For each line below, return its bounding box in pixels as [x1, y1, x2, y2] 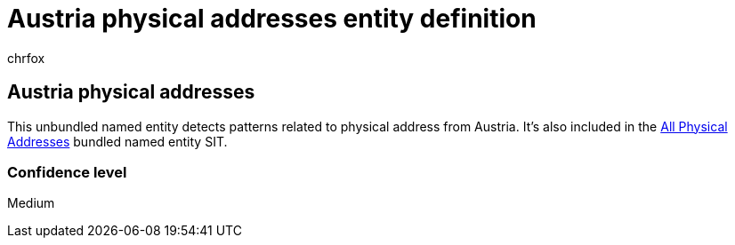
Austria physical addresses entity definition [7, 4, 537, 34]
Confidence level [7, 162, 127, 181]
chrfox [7, 50, 45, 66]
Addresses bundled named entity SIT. [7, 133, 228, 149]
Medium [7, 195, 55, 211]
